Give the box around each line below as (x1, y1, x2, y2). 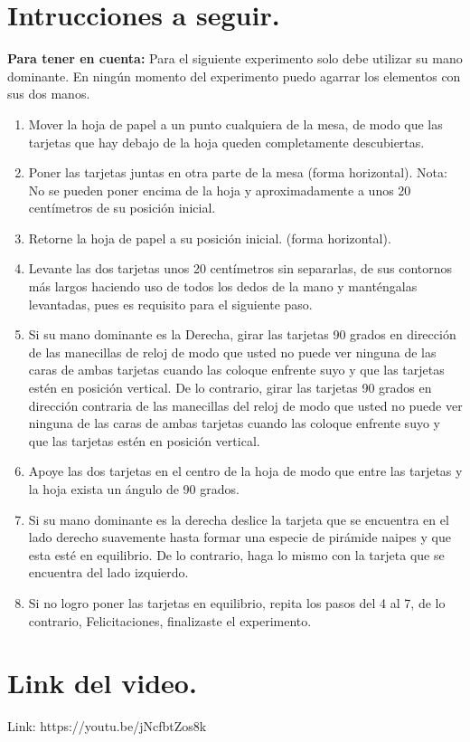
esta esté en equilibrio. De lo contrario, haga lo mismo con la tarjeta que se (28, 545, 445, 564)
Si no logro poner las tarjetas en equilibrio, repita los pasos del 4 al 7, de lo (28, 593, 446, 612)
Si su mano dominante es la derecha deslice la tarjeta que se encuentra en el (28, 509, 449, 528)
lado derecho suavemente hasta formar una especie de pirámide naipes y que (28, 528, 451, 547)
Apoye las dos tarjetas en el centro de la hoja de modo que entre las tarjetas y (28, 461, 463, 480)
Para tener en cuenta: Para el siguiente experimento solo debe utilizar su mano (7, 49, 463, 68)
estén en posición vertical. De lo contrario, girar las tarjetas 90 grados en (28, 378, 432, 397)
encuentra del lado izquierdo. (28, 563, 189, 582)
